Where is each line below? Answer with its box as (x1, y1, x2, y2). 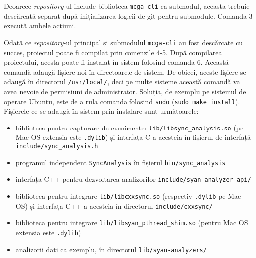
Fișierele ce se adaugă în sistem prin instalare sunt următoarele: (4, 106, 199, 116)
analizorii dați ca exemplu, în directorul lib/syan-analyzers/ (15, 244, 207, 254)
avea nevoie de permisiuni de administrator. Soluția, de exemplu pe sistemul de (4, 86, 246, 96)
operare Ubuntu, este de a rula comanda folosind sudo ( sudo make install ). (4, 96, 240, 106)
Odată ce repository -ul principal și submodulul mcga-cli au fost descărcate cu (4, 37, 243, 47)
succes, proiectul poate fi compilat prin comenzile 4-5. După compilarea (4, 47, 222, 57)
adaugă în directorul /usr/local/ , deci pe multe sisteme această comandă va (4, 76, 240, 87)
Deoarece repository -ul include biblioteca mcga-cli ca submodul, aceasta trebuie (4, 1, 250, 11)
